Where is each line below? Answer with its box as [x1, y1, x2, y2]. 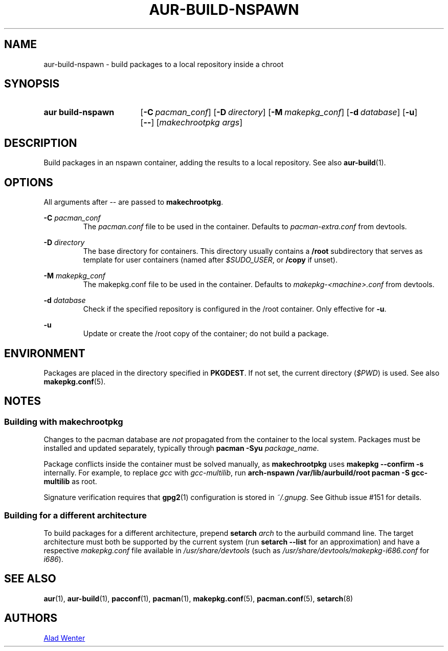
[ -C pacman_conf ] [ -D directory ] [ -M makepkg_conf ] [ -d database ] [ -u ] [140, 107, 418, 118]
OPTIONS [4, 176, 53, 189]
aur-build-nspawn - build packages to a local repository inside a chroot [43, 59, 284, 69]
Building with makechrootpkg [4, 416, 123, 427]
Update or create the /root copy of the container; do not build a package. [83, 329, 329, 338]
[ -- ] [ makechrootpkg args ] [140, 117, 243, 128]
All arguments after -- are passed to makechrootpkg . [43, 198, 223, 207]
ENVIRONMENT [4, 346, 85, 360]
